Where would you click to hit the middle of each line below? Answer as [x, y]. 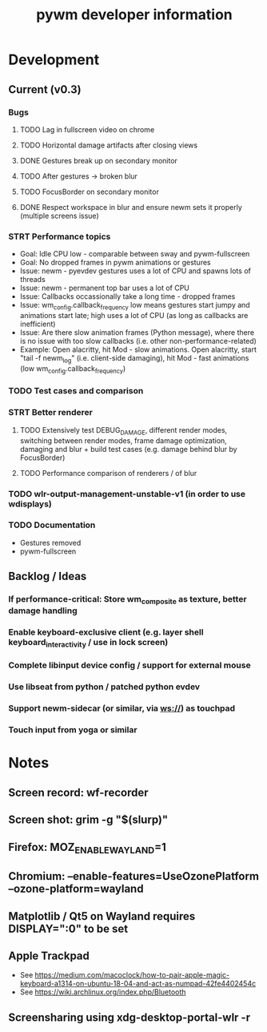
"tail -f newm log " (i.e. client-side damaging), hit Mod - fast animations [134, 359]
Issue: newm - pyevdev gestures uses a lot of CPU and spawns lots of [135, 271]
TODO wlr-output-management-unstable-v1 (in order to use [127, 494]
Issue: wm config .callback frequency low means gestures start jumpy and [135, 306]
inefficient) [38, 324]
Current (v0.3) [45, 89]
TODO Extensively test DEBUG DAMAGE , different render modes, [124, 431]
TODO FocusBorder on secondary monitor [90, 191]
